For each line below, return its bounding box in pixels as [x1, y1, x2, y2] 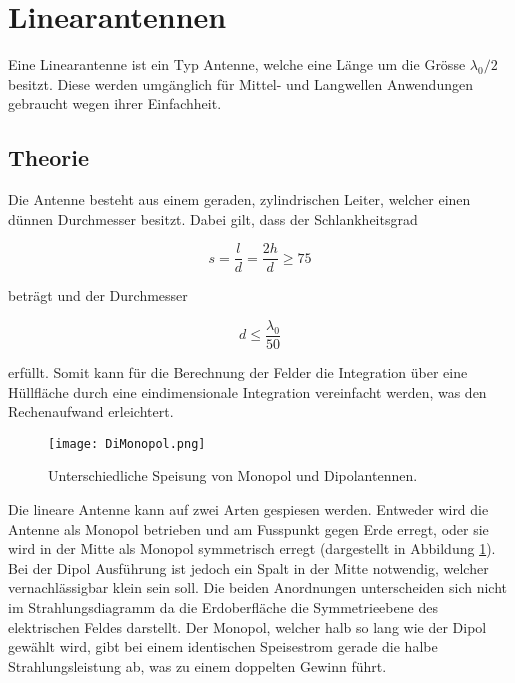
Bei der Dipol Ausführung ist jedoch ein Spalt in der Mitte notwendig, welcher [8, 557, 489, 578]
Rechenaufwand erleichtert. [8, 401, 174, 422]
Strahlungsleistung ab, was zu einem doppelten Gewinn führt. [8, 655, 387, 676]
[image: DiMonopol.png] [48, 436, 206, 451]
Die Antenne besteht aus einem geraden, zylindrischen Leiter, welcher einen [8, 189, 471, 210]
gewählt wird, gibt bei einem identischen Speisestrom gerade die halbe [8, 636, 438, 657]
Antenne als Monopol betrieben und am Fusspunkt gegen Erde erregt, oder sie [8, 518, 489, 539]
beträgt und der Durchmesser [8, 285, 188, 306]
